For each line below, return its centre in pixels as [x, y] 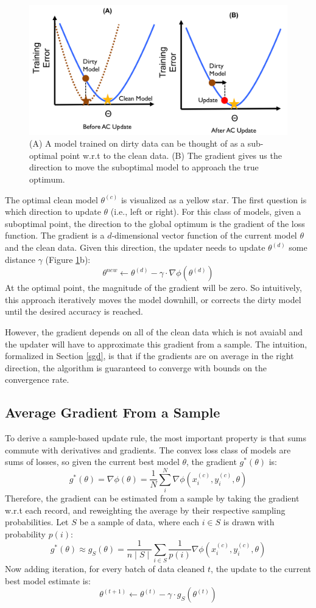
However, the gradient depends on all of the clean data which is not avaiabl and [154, 331]
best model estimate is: [48, 580]
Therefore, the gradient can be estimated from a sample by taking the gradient [152, 498]
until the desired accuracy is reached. [74, 311]
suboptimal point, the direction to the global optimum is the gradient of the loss [155, 223]
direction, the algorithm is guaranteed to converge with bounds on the [136, 367]
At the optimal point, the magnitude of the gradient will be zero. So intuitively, [153, 288]
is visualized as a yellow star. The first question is [214, 199]
